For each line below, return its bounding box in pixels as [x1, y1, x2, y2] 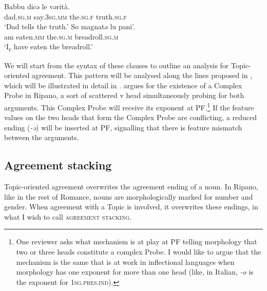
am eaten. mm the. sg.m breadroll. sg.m [4, 31, 119, 42]
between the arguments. [4, 132, 79, 143]
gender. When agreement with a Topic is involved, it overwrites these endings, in [4, 201, 258, 212]
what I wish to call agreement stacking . [4, 211, 131, 222]
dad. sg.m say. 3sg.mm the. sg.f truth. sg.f [4, 11, 127, 22]
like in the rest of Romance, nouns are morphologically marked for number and [4, 191, 253, 202]
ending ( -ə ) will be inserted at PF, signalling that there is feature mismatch [4, 122, 242, 132]
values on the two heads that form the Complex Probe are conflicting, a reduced [4, 112, 257, 123]
